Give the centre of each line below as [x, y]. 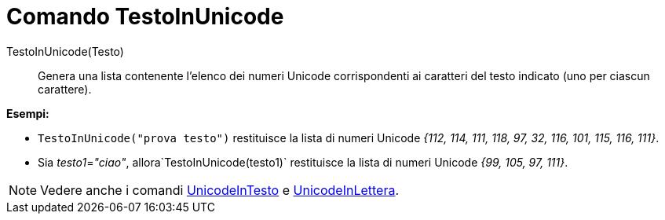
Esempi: [28, 113]
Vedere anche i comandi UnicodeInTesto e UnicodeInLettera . [220, 190]
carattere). [65, 89]
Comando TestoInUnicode [145, 16]
